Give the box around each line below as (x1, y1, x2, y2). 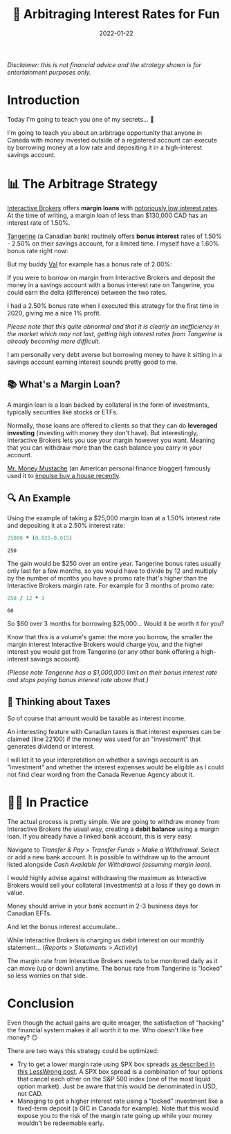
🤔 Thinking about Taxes (7, 695, 111, 708)
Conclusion (7, 996, 75, 1012)
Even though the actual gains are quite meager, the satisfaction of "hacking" (7, 1018, 225, 1027)
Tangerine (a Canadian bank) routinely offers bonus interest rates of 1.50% (7, 232, 223, 240)
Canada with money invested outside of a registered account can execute (7, 136, 218, 144)
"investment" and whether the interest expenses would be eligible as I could (7, 763, 224, 771)
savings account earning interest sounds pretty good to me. (7, 358, 178, 366)
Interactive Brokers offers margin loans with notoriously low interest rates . (7, 203, 219, 212)
